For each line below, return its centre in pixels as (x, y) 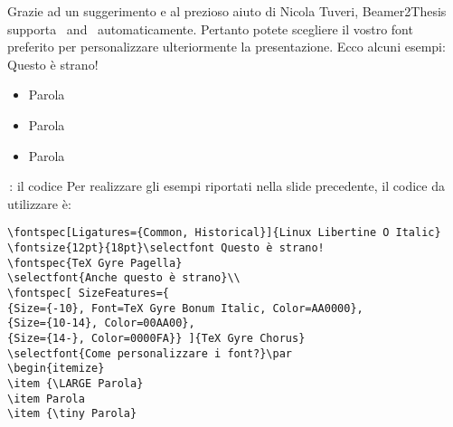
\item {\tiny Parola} (72, 414)
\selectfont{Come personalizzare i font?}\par (150, 353)
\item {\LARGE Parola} (75, 383)
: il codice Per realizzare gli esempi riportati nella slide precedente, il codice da (227, 186)
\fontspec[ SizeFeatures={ (88, 293)
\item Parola (46, 399)
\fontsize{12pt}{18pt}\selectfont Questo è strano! (166, 248)
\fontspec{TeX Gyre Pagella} (95, 263)
